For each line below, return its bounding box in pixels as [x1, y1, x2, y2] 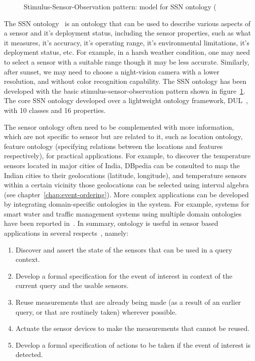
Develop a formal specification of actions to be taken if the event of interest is [15, 339, 251, 350]
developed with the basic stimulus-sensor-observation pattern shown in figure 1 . [4, 85, 246, 96]
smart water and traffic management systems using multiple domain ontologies [4, 208, 242, 218]
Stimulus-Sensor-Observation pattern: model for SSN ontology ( [24, 1, 217, 11]
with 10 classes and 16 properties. [4, 105, 106, 115]
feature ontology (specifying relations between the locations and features [4, 141, 223, 151]
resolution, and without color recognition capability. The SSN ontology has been [4, 76, 247, 86]
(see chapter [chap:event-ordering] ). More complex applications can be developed [4, 189, 249, 199]
